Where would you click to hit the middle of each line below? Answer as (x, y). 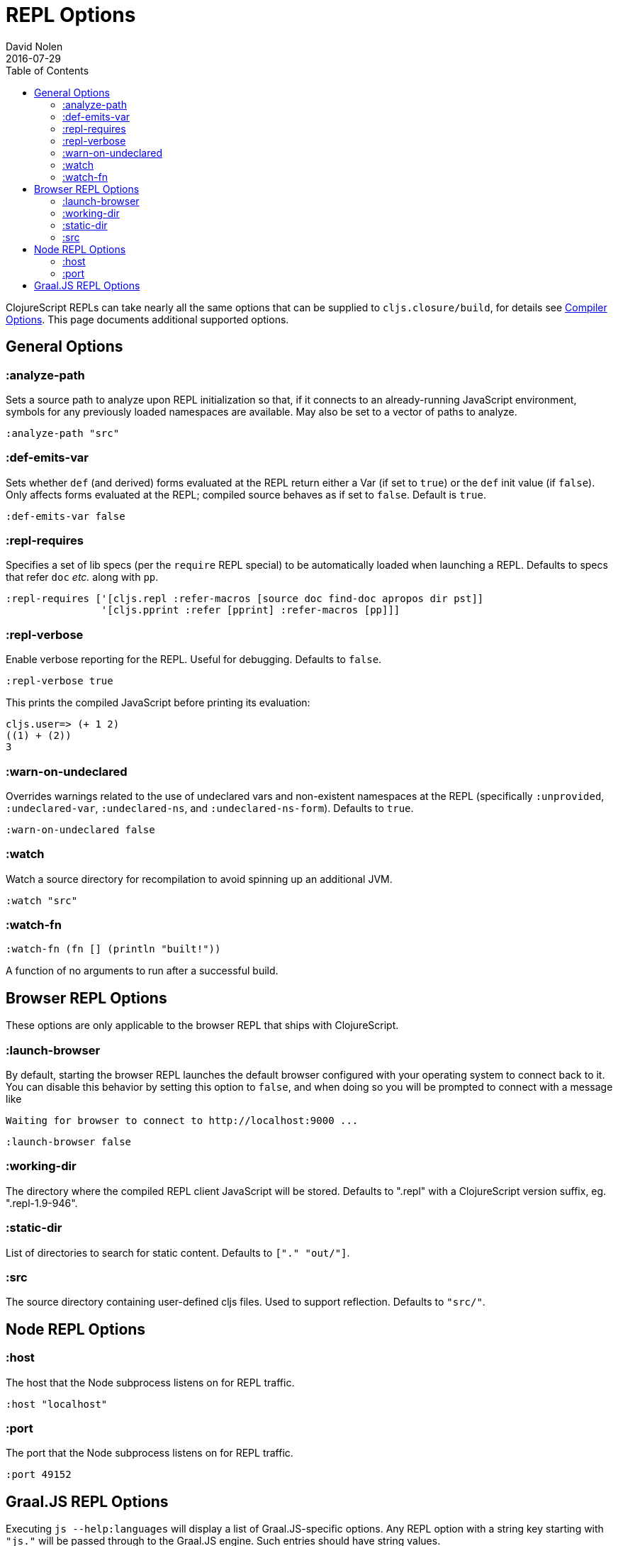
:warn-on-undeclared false (80, 829)
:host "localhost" (57, 1404)
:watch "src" (42, 900)
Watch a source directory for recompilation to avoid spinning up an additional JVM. (199, 879)
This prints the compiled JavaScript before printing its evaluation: (158, 703)
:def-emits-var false (66, 516)
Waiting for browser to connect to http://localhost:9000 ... (182, 1121)
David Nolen (34, 46)
